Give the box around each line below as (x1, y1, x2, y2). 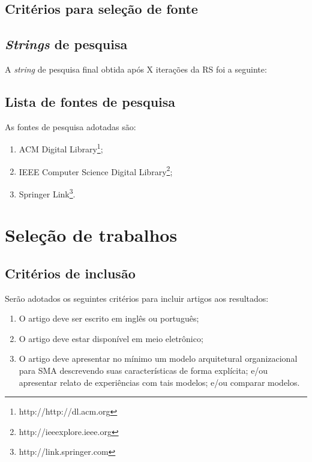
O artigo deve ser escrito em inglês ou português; (19, 312, 199, 325)
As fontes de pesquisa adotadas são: (5, 120, 136, 133)
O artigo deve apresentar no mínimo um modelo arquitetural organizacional (19, 352, 298, 365)
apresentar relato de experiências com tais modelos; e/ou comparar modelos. (19, 376, 300, 388)
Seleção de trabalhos (5, 223, 178, 247)
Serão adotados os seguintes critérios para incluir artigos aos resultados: (5, 292, 269, 304)
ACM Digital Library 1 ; (19, 141, 103, 155)
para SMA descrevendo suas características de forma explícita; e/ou (19, 364, 268, 377)
